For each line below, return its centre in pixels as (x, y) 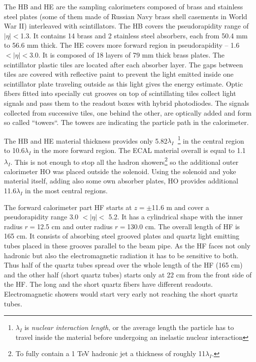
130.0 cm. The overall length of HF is (184, 226)
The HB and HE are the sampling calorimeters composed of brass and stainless (124, 6)
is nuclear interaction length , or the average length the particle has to (129, 327)
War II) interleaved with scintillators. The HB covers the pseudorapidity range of (126, 26)
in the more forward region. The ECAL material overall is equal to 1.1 (140, 150)
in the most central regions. (66, 190)
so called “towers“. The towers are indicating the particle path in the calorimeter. (127, 122)
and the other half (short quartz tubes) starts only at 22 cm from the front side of (128, 274)
